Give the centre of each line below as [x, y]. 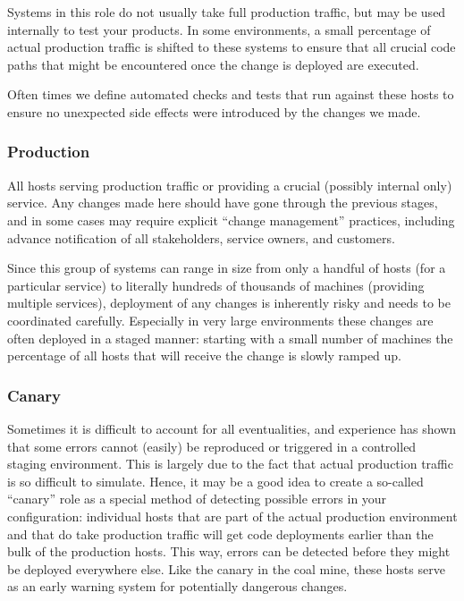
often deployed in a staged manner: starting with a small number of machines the [230, 338]
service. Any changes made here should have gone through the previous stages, [223, 203]
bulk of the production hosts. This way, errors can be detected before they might [229, 551]
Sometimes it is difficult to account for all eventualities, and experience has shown [232, 428]
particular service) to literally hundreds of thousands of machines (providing [216, 285]
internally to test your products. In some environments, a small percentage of [219, 29]
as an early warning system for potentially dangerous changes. [177, 586]
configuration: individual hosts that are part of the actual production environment [232, 516]
